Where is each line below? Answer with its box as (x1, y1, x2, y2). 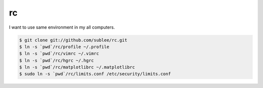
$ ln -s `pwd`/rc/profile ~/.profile (19, 44, 110, 50)
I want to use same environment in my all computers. (9, 24, 115, 30)
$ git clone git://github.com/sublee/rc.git (19, 37, 128, 43)
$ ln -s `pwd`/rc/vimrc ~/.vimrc (19, 51, 99, 56)
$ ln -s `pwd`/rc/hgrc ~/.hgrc (19, 57, 94, 63)
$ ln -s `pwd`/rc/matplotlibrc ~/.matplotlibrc (19, 65, 135, 70)
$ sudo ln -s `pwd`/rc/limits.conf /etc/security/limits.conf (19, 71, 171, 77)
